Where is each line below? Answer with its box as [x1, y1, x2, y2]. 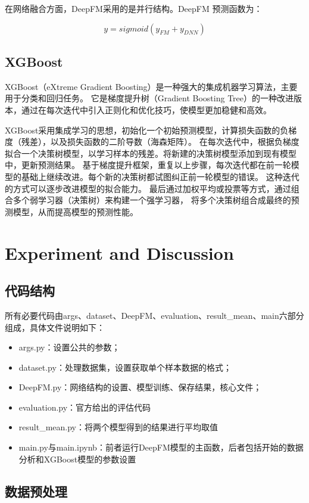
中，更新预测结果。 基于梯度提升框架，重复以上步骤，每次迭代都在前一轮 [5, 159, 291, 171]
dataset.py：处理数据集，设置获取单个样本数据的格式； [18, 361, 232, 373]
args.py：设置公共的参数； [18, 341, 120, 353]
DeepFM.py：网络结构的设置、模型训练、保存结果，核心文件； [18, 381, 262, 393]
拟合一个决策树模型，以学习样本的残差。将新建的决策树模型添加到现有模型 [5, 147, 296, 159]
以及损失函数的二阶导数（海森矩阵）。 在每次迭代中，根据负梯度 [50, 135, 299, 148]
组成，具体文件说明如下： [5, 321, 105, 333]
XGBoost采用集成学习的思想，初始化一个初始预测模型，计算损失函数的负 [5, 123, 289, 136]
